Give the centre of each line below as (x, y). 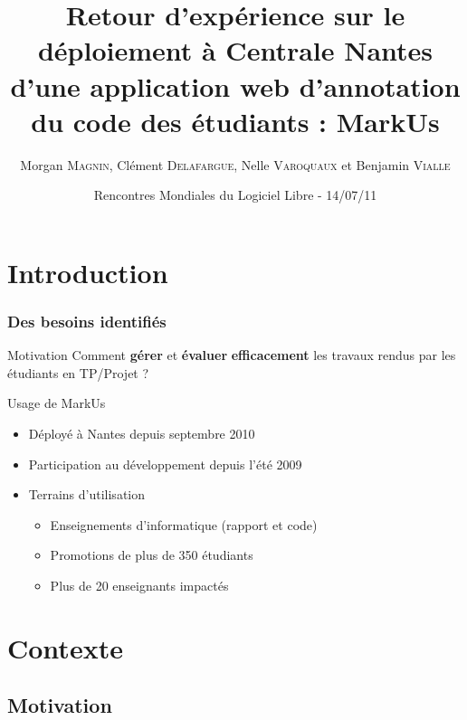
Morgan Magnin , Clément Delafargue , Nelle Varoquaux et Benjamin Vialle (235, 164)
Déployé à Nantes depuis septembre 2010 (142, 434)
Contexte (65, 647)
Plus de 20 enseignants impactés (139, 586)
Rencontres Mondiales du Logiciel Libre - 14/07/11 (235, 195)
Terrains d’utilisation (87, 494)
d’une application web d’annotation (235, 85)
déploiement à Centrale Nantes (235, 50)
